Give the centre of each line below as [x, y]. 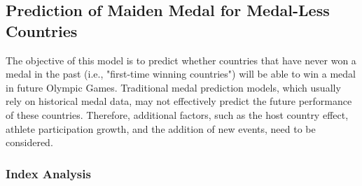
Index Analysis [48, 173]
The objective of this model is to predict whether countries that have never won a [181, 60]
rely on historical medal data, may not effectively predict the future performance [179, 101]
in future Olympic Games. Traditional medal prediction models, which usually [173, 87]
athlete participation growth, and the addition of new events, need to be [161, 128]
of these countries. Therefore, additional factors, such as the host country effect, [177, 114]
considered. [29, 142]
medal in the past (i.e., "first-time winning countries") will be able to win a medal [181, 74]
